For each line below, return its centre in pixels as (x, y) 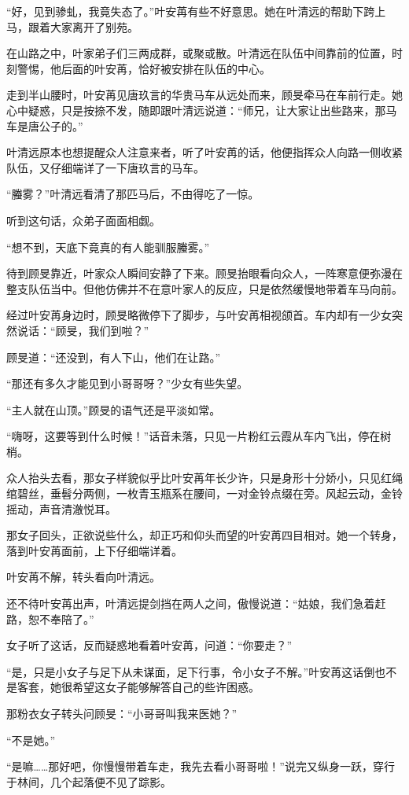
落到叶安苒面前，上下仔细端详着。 (94, 550)
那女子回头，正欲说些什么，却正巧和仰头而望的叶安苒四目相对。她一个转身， (204, 535)
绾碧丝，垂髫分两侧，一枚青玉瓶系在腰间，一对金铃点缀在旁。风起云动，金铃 (204, 493)
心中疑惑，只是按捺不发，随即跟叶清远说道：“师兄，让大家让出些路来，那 (196, 110)
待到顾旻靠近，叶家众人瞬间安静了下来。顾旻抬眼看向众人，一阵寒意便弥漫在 (204, 273)
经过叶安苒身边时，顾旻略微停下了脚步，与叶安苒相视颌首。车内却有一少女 (199, 315)
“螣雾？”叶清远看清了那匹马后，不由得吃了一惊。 (133, 194)
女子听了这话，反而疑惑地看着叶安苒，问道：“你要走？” (149, 645)
